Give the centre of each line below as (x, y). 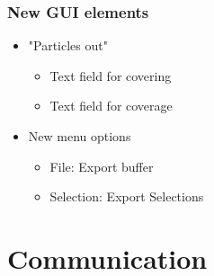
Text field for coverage (111, 106)
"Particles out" (68, 45)
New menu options (80, 136)
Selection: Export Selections (127, 196)
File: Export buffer (102, 166)
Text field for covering (111, 75)
